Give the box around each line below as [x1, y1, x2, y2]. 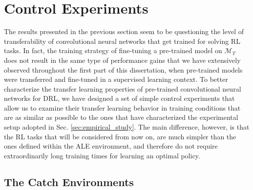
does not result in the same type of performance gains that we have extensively [4, 55, 241, 65]
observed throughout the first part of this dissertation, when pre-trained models [4, 64, 243, 75]
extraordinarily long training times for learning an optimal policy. [4, 150, 200, 160]
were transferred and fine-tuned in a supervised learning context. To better [4, 74, 228, 84]
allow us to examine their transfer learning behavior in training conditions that [4, 102, 241, 113]
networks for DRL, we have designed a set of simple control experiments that [4, 93, 235, 103]
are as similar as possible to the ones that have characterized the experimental [4, 112, 238, 122]
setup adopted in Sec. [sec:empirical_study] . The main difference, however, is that [4, 122, 250, 132]
